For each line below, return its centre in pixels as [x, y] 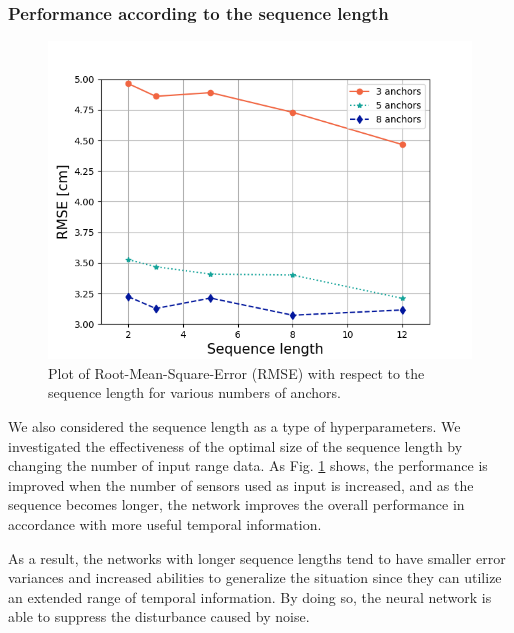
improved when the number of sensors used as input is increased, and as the [241, 484]
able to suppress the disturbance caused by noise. [159, 616]
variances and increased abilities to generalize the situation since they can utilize [255, 577]
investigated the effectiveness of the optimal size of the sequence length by [235, 445]
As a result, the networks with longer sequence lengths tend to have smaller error [257, 557]
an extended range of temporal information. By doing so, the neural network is [250, 596]
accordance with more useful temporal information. [165, 523]
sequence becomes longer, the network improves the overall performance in [236, 504]
